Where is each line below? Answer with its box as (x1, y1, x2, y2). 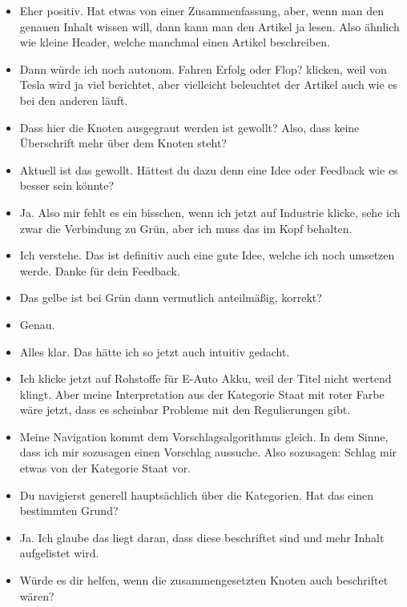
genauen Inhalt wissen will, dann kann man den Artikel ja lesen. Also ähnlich (19, 18, 400, 34)
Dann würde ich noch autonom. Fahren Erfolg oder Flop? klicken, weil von (19, 60, 387, 77)
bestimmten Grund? (19, 502, 119, 519)
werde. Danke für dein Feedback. (19, 262, 180, 279)
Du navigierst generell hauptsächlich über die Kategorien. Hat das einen (19, 486, 374, 503)
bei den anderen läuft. (19, 91, 128, 108)
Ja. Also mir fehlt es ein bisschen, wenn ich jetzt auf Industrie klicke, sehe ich (19, 203, 401, 220)
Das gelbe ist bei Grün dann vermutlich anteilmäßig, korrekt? (19, 289, 322, 306)
